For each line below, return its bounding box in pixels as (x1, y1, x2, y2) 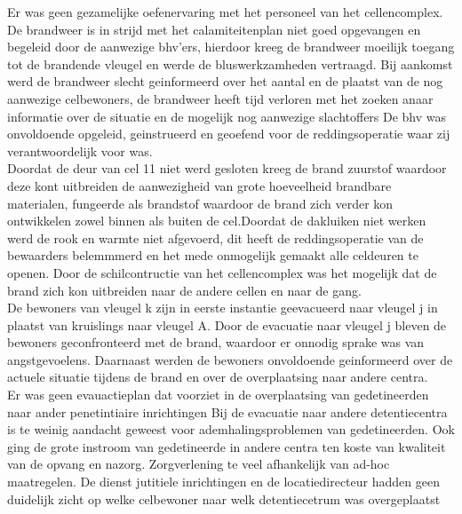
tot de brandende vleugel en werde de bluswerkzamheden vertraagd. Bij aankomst (7, 54, 453, 73)
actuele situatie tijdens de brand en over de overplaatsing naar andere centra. (7, 368, 428, 386)
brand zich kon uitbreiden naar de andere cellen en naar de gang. (7, 281, 362, 299)
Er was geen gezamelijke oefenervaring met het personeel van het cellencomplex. (7, 3, 443, 20)
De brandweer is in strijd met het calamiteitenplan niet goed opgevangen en (7, 20, 421, 38)
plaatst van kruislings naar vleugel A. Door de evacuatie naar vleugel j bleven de (7, 315, 447, 334)
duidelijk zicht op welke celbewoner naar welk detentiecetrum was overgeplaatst (7, 489, 441, 508)
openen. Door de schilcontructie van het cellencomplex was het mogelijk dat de (7, 263, 437, 281)
